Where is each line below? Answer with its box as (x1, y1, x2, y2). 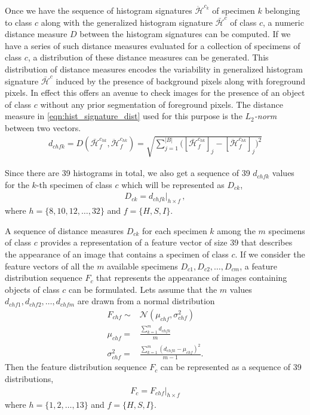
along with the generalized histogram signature (41, 16, 213, 28)
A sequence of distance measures (5, 224, 124, 237)
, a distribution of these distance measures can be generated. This (27, 51, 269, 63)
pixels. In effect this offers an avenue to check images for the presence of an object (5, 86, 305, 99)
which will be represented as (121, 178, 225, 190)
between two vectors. (5, 121, 81, 134)
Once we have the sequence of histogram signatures (5, 4, 192, 16)
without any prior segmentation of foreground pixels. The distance (40, 98, 283, 110)
